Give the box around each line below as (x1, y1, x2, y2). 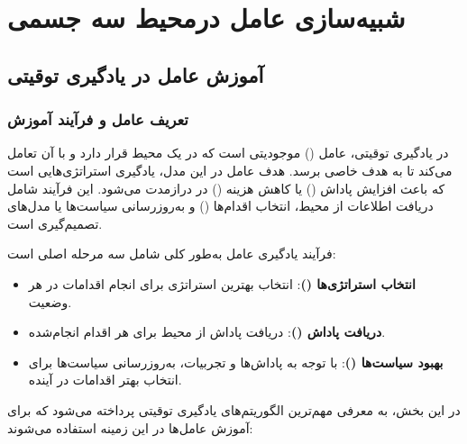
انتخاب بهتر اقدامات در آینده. (28, 370, 182, 389)
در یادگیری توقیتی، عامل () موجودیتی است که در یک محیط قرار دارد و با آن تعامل (7, 143, 449, 162)
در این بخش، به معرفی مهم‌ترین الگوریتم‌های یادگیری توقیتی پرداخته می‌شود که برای (7, 400, 461, 419)
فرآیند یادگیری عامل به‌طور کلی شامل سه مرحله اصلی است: (7, 244, 336, 263)
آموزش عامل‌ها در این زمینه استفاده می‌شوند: (7, 418, 253, 437)
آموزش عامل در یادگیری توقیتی (7, 60, 264, 88)
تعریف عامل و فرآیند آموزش (7, 108, 188, 131)
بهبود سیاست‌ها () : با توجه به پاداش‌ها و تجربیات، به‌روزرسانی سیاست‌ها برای (28, 352, 444, 371)
